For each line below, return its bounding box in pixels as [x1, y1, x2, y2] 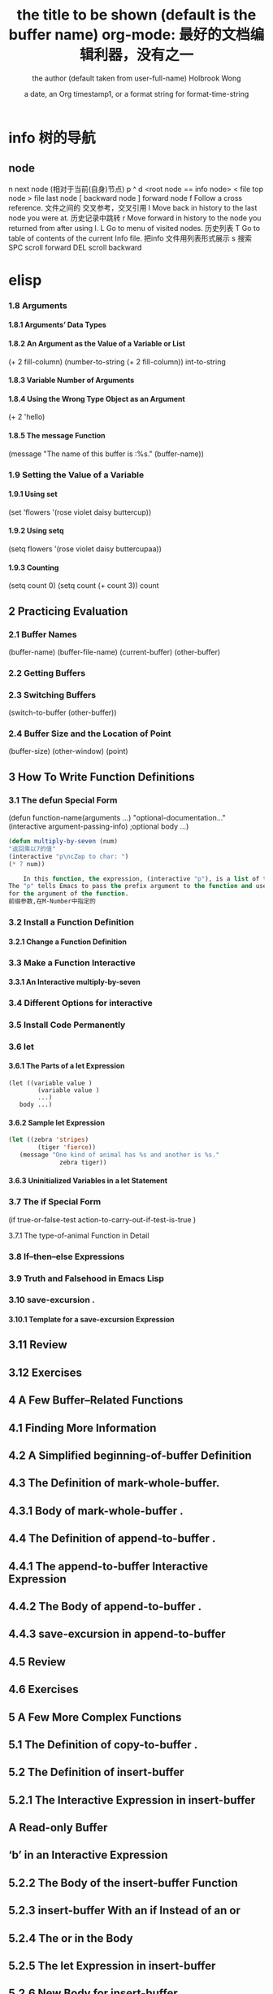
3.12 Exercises [8, 1365, 83, 1379]
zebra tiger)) [59, 1158, 107, 1166]
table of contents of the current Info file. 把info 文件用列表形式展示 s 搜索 [8, 233, 252, 243]
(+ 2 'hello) [8, 412, 45, 422]
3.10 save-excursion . [8, 1295, 95, 1306]
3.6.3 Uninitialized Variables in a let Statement [8, 1176, 168, 1186]
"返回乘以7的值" [8, 844, 56, 853]
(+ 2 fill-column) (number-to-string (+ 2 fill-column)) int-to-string [8, 356, 226, 367]
